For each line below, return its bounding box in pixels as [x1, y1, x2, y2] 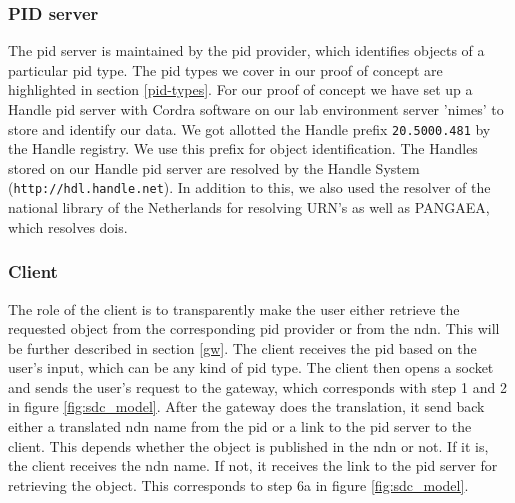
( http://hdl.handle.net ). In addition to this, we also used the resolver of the [8, 177, 491, 198]
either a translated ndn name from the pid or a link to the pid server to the [8, 416, 472, 437]
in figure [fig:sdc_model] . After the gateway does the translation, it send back [8, 396, 485, 417]
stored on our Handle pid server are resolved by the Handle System [8, 157, 420, 178]
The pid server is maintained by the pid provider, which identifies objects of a [8, 40, 485, 61]
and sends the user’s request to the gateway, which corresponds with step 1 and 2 [8, 376, 507, 397]
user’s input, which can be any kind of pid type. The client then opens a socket [8, 357, 494, 378]
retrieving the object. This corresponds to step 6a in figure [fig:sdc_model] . [8, 474, 469, 495]
